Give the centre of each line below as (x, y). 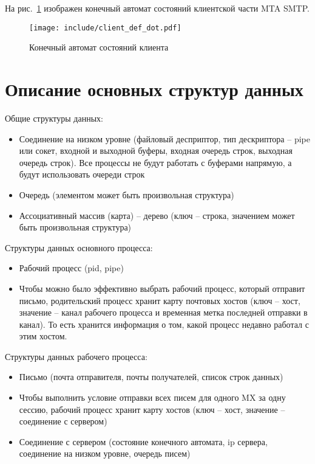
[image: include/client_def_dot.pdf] (105, 28)
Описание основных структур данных (154, 89)
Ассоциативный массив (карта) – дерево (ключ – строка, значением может (157, 215)
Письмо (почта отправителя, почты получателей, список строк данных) (151, 377)
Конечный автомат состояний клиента (99, 47)
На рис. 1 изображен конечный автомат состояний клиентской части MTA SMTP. (157, 8)
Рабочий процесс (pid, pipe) (71, 268)
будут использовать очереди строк (82, 174)
